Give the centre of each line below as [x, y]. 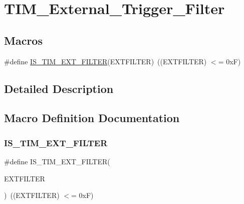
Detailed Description [59, 88]
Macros [23, 40]
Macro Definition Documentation [92, 118]
